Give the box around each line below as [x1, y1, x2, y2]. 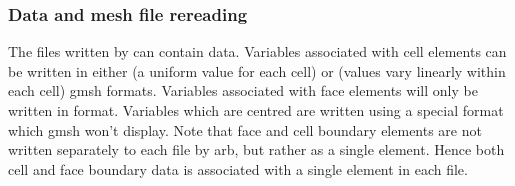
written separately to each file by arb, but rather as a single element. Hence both [8, 139, 505, 160]
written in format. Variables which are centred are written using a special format [8, 100, 504, 120]
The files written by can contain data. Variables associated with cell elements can [8, 41, 507, 62]
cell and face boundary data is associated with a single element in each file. [8, 158, 468, 179]
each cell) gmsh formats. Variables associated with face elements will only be [8, 80, 478, 101]
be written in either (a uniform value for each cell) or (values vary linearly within [8, 60, 506, 81]
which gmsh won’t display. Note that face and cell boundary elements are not [8, 119, 482, 140]
